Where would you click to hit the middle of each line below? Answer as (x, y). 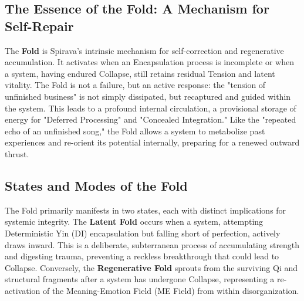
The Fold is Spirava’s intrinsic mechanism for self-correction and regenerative (144, 50)
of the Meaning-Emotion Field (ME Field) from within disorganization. (171, 290)
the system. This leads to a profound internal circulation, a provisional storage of (151, 108)
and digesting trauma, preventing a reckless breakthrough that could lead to (142, 256)
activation (23, 290)
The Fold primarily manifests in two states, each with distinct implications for (146, 210)
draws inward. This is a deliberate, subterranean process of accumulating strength (152, 244)
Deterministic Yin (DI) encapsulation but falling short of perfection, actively (143, 233)
